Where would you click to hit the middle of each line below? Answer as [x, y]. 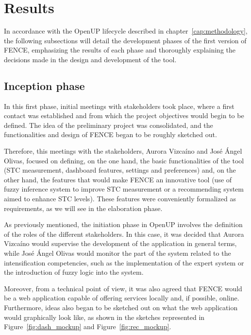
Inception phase [44, 85]
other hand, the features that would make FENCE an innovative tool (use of [118, 179]
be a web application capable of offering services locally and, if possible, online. [122, 298]
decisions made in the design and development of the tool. [90, 59]
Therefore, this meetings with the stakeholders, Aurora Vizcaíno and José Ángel [123, 151]
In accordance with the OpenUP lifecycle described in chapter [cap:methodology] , [126, 31]
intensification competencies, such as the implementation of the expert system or [124, 262]
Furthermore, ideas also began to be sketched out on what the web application [121, 307]
